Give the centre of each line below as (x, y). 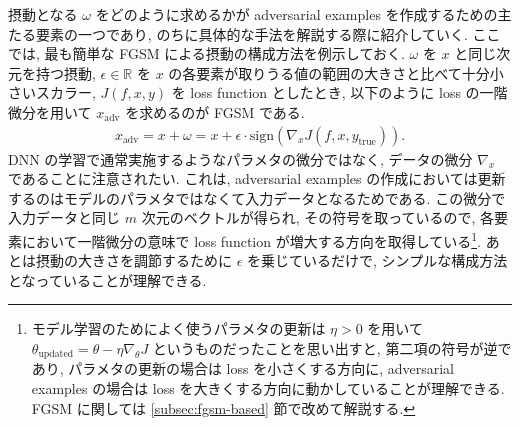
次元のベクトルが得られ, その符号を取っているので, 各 (318, 217)
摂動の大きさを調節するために (133, 260)
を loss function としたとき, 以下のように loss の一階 (339, 92)
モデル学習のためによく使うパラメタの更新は (178, 328)
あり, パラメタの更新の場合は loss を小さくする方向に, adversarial (243, 368)
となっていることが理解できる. (107, 279)
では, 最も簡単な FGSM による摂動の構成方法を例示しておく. (206, 53)
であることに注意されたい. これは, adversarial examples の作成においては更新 (257, 178)
